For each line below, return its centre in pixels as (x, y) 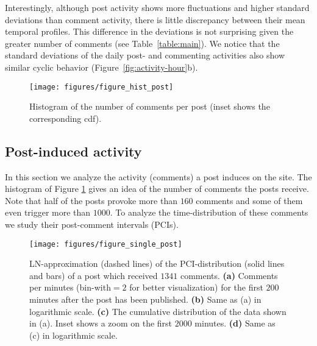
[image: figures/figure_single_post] (106, 244)
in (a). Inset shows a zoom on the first (101, 323)
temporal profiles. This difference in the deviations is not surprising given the (149, 31)
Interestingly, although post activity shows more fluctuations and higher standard (157, 7)
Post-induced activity (73, 151)
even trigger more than (48, 212)
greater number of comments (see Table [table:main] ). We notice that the (142, 43)
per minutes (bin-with (70, 287)
